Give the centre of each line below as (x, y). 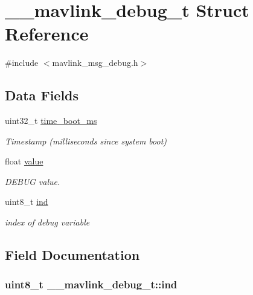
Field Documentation (72, 255)
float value (24, 161)
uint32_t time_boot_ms (51, 121)
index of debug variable (47, 222)
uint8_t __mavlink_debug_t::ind (91, 284)
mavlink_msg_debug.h (95, 63)
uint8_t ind (27, 202)
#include (22, 63)
